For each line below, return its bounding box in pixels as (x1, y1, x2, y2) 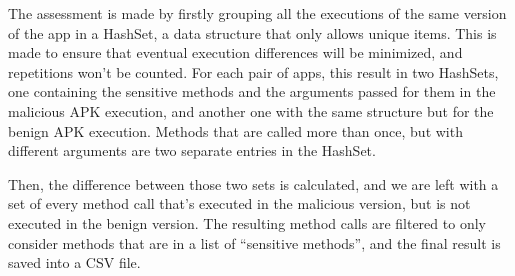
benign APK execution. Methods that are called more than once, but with (8, 120, 463, 141)
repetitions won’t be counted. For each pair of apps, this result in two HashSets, (8, 61, 499, 82)
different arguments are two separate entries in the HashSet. (8, 140, 376, 161)
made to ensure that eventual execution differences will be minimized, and (8, 42, 463, 63)
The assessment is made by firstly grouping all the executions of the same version (8, 3, 507, 23)
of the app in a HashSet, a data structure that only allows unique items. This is (8, 22, 497, 43)
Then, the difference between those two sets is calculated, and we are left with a (8, 173, 499, 194)
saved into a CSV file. (8, 252, 141, 273)
